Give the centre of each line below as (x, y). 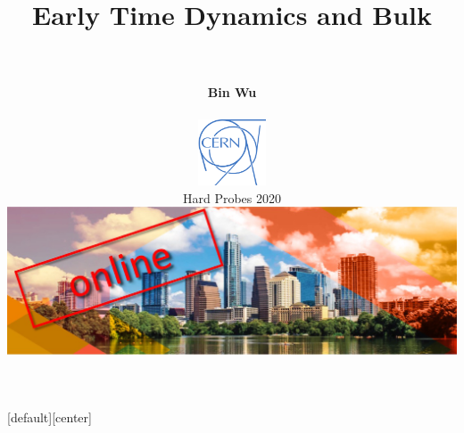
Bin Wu (232, 92)
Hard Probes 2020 (232, 197)
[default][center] (50, 417)
